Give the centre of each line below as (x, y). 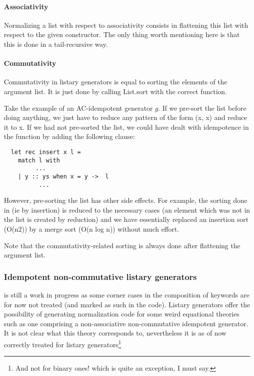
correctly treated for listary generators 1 (63, 343)
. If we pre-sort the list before (202, 108)
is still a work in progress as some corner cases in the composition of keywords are (127, 295)
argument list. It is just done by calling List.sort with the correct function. (116, 91)
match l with (39, 160)
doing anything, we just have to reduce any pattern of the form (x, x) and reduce (126, 117)
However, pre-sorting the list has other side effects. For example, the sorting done (126, 200)
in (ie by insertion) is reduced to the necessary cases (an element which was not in (127, 209)
